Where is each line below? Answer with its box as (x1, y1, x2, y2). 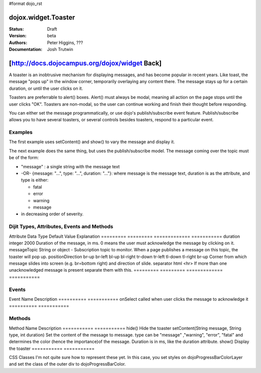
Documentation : (9, 47, 43, 52)
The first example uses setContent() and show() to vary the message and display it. (9, 139, 175, 145)
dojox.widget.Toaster (9, 13, 75, 21)
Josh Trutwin (47, 47, 73, 52)
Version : (9, 33, 27, 39)
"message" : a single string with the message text (21, 163, 120, 169)
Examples (9, 129, 33, 136)
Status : (9, 26, 24, 32)
